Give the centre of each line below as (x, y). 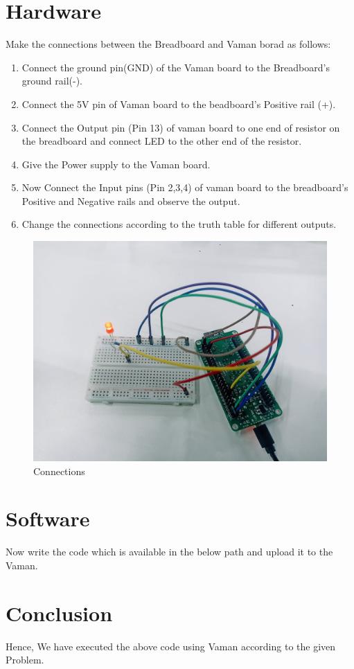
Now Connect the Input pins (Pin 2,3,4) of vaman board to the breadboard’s (185, 187)
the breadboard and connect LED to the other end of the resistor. (162, 141)
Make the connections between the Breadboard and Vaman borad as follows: (168, 44)
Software (48, 518)
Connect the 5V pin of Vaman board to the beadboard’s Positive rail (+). (179, 104)
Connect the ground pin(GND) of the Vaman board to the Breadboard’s (176, 67)
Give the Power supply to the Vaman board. (116, 164)
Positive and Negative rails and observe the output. (131, 200)
